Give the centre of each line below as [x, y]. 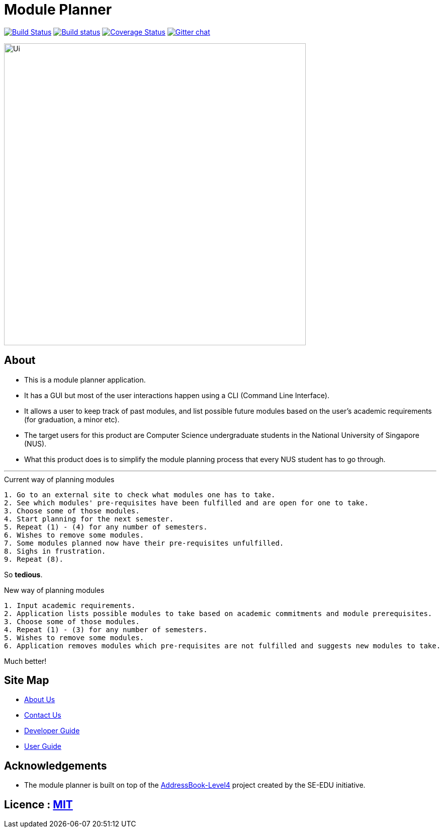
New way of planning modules [54, 590]
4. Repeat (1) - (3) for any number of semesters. [106, 629]
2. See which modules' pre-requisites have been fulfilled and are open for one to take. [186, 503]
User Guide [43, 746]
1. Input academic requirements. [70, 605]
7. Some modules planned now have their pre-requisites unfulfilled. [144, 543]
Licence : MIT [38, 804]
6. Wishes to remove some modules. [74, 535]
